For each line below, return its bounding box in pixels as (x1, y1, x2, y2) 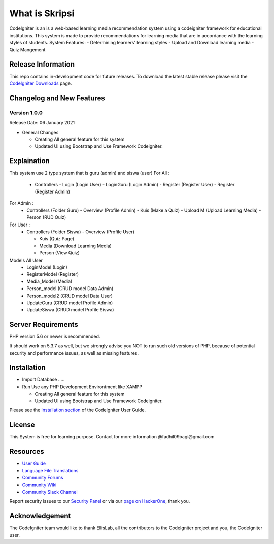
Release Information (9, 60, 75, 69)
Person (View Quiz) (39, 250, 80, 256)
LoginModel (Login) (26, 264, 68, 270)
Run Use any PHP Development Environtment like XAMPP (22, 383, 142, 390)
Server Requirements (9, 320, 79, 329)
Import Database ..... (22, 376, 65, 382)
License (9, 421, 35, 429)
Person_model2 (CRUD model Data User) (26, 293, 113, 299)
